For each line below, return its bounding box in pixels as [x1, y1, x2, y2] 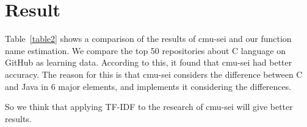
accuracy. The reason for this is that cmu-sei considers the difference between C [5, 67, 303, 80]
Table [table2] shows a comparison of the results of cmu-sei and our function [5, 32, 292, 45]
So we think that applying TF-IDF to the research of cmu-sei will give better [5, 100, 293, 113]
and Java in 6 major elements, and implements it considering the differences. [5, 80, 292, 92]
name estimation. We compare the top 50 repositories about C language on [5, 44, 286, 57]
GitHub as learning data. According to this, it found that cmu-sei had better [5, 56, 292, 69]
